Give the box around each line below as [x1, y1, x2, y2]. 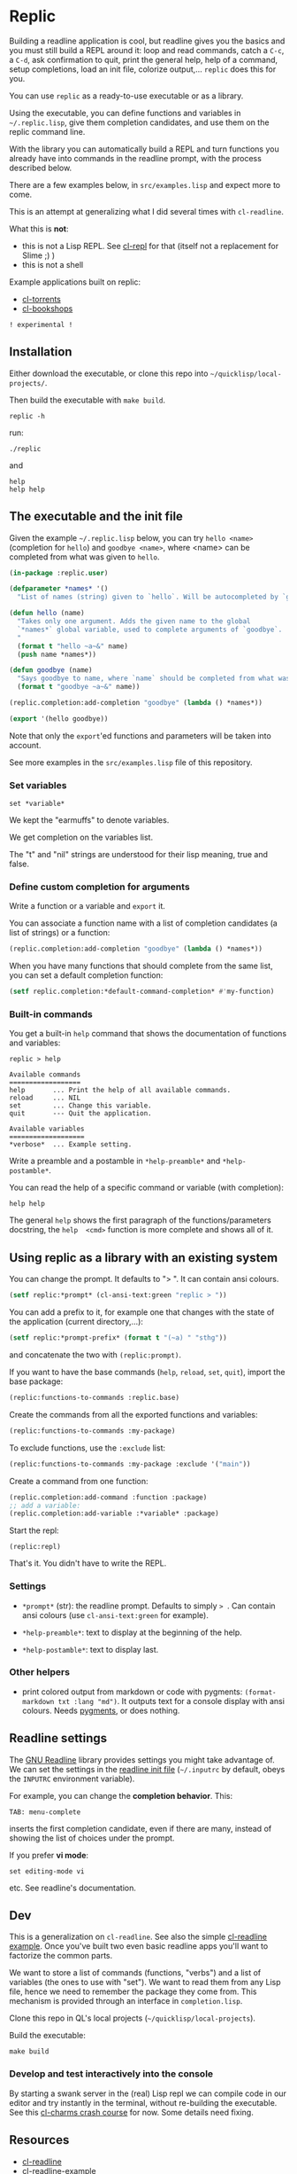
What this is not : [9, 223, 69, 234]
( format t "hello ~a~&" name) [17, 641, 128, 651]
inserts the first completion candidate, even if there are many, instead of [9, 1823, 272, 1834]
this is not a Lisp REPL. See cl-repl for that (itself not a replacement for [21, 240, 279, 251]
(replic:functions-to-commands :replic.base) [9, 1394, 179, 1403]
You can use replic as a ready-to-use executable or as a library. [9, 90, 244, 101]
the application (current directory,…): [9, 1317, 144, 1327]
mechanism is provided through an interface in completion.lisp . [9, 1996, 243, 2006]
